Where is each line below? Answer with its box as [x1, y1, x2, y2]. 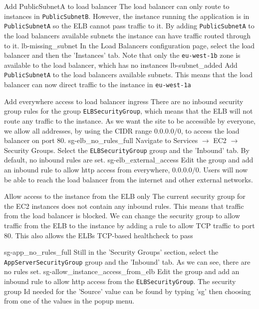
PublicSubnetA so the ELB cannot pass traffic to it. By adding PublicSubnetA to [4, 20, 255, 31]
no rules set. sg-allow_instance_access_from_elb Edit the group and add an [4, 266, 240, 277]
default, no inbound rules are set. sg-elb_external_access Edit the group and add [4, 154, 254, 165]
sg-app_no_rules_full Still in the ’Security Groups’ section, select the [4, 247, 219, 257]
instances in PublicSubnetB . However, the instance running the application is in [4, 10, 250, 21]
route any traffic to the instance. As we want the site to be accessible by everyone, [4, 115, 256, 126]
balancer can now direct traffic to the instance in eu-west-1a [4, 79, 191, 89]
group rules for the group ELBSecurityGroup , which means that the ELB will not [4, 106, 253, 116]
